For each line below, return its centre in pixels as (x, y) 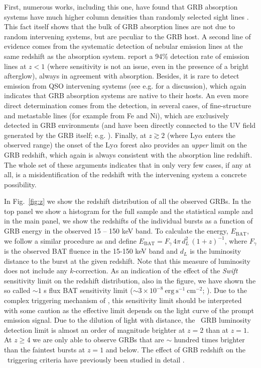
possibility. (20, 184)
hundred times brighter (209, 340)
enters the (220, 135)
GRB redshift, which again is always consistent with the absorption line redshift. (128, 154)
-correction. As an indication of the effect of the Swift (156, 271)
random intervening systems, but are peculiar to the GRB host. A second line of (127, 36)
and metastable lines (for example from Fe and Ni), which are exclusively (117, 115)
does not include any (36, 271)
